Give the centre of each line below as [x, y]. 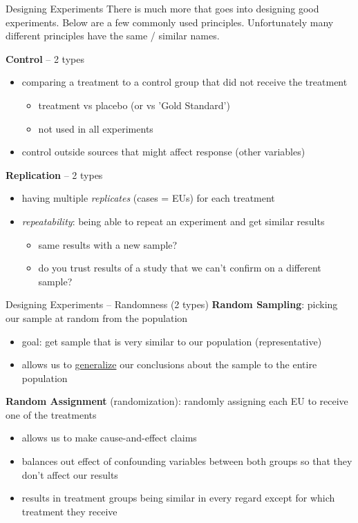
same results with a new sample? [108, 244]
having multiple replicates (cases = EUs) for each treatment [148, 198]
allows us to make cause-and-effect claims [109, 438]
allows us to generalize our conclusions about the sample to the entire [169, 364]
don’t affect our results [70, 474]
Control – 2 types [45, 58]
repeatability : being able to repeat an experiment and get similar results [173, 221]
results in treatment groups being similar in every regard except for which [178, 498]
